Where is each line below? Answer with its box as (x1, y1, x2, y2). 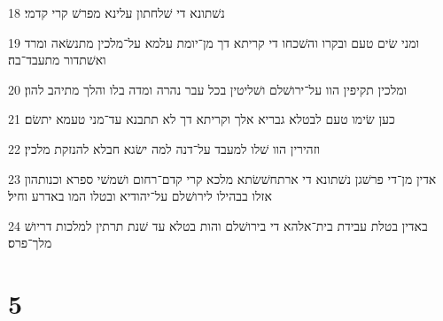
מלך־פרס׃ (8, 233, 52, 252)
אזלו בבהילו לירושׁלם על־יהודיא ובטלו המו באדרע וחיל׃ (8, 187, 272, 205)
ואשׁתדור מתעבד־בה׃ (8, 50, 106, 69)
